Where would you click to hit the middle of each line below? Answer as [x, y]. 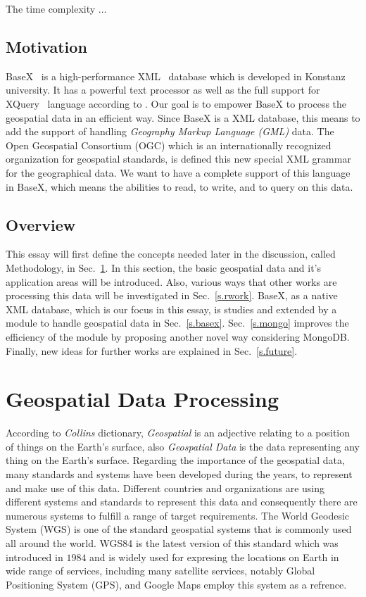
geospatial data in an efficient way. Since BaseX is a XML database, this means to [183, 117]
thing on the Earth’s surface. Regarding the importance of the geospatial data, [175, 460]
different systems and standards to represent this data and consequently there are [182, 502]
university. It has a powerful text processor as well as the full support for [163, 90]
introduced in [34, 557]
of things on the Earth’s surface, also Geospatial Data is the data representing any [183, 446]
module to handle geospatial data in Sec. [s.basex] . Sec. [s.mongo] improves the [177, 323]
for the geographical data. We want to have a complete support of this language [178, 172]
